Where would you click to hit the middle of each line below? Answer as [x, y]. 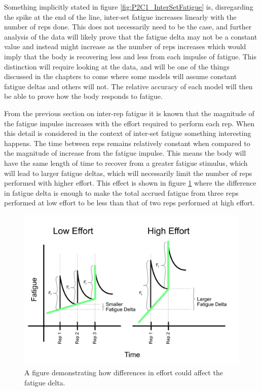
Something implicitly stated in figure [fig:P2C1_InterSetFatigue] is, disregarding [129, 7]
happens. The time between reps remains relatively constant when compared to [127, 143]
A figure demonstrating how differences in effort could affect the [124, 372]
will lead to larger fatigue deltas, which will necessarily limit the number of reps [128, 173]
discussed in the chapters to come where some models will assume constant [121, 76]
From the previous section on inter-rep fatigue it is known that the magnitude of [129, 113]
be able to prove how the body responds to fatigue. [83, 96]
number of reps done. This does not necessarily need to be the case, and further [128, 27]
